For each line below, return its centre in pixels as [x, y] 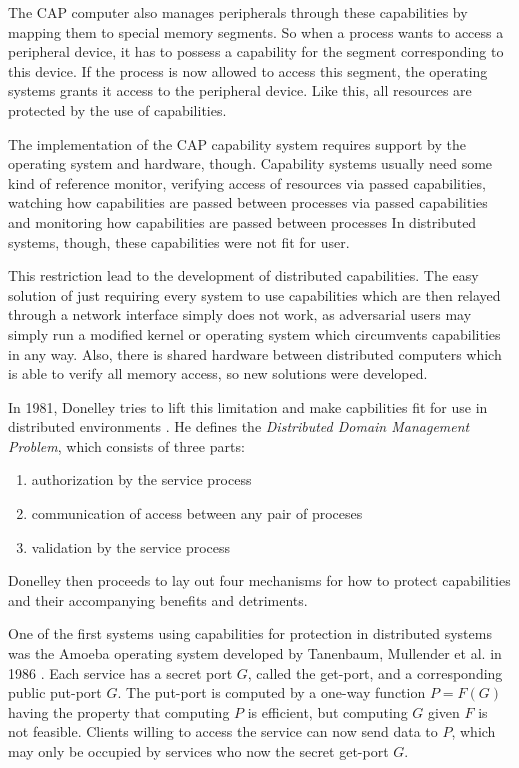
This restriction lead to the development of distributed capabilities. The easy [243, 275]
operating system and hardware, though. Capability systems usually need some [250, 163]
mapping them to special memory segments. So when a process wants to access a [256, 31]
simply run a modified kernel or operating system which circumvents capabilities [254, 333]
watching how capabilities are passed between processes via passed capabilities [248, 202]
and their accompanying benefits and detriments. [158, 599]
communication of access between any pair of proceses [197, 513]
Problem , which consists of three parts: [126, 445]
